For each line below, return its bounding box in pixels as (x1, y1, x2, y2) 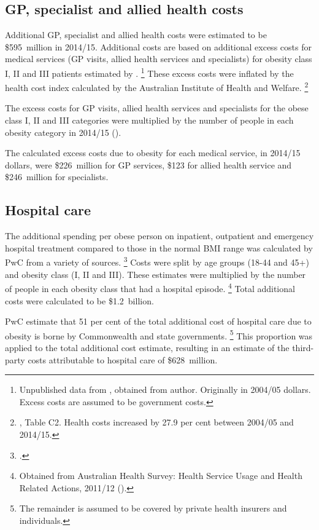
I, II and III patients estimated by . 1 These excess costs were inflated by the (5, 65, 294, 79)
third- (292, 341, 314, 354)
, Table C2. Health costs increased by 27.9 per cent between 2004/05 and (19, 416, 294, 429)
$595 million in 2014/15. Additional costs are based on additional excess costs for (5, 40, 312, 53)
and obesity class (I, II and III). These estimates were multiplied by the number (5, 267, 306, 280)
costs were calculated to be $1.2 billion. (5, 294, 154, 307)
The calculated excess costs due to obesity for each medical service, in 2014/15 (5, 146, 301, 159)
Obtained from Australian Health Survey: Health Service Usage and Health (19, 469, 302, 482)
